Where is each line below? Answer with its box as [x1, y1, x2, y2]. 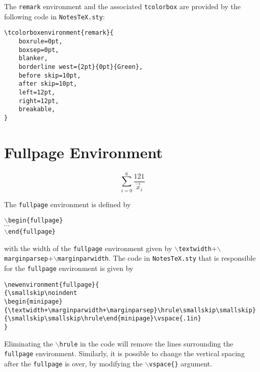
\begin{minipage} [4, 298, 63, 306]
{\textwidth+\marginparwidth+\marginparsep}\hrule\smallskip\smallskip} [4, 306, 256, 314]
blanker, [18, 55, 48, 62]
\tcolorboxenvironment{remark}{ [4, 29, 114, 37]
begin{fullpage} [8, 217, 63, 225]
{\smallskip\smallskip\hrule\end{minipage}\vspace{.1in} [4, 315, 201, 323]
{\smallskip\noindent [4, 289, 77, 297]
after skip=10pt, [18, 80, 77, 88]
